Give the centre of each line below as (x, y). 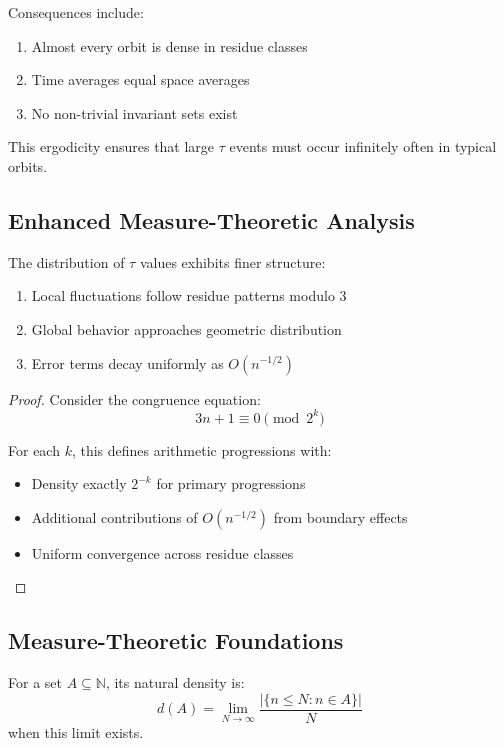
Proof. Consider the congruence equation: (134, 398)
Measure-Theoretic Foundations (176, 640)
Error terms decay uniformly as (127, 362)
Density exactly (79, 483)
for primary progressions (231, 483)
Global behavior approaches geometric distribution (186, 328)
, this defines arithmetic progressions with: (201, 449)
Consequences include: (76, 12)
